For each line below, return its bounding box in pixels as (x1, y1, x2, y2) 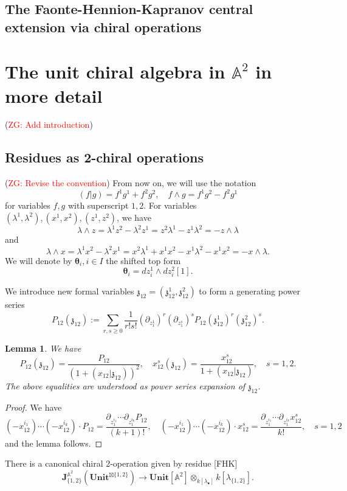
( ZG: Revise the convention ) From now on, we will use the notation (5, 176, 256, 189)
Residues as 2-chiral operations (5, 148, 204, 167)
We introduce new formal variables (5, 285, 134, 298)
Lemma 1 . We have (5, 341, 81, 354)
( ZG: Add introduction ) (5, 118, 93, 131)
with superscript (67, 199, 129, 212)
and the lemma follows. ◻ (5, 436, 103, 449)
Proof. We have (5, 400, 62, 413)
